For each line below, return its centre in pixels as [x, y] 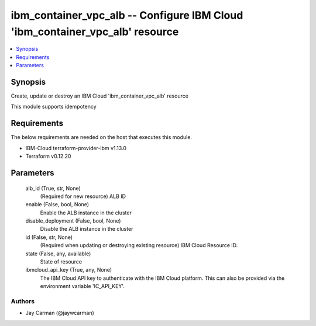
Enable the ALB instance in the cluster [86, 213]
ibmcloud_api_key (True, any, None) [69, 270]
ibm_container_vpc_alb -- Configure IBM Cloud [127, 15]
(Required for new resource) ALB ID [83, 196]
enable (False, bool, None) [57, 204]
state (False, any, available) [58, 254]
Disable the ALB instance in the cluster [87, 229]
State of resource [61, 262]
